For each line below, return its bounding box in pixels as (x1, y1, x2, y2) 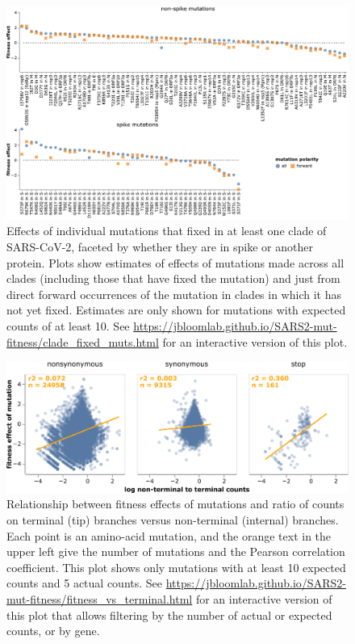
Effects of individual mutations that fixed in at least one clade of (6, 222, 327, 239)
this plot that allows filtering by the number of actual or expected (6, 606, 332, 623)
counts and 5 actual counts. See (6, 575, 163, 591)
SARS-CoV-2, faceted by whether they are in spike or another (6, 238, 313, 255)
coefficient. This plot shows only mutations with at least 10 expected (6, 558, 346, 575)
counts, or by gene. (6, 622, 100, 639)
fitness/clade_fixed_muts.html (6, 333, 159, 350)
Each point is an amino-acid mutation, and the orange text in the (6, 527, 332, 544)
